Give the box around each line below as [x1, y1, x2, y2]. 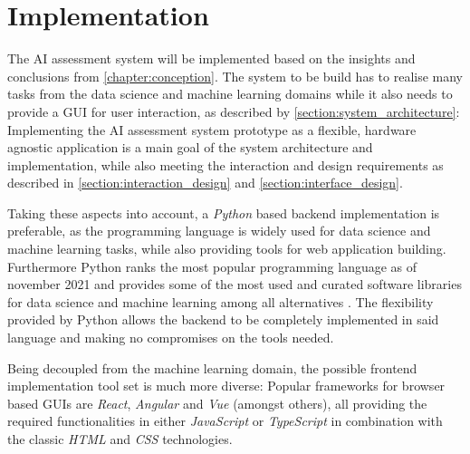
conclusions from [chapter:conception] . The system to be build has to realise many [7, 66, 464, 85]
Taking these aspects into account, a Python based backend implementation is [7, 203, 440, 222]
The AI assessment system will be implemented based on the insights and [7, 49, 416, 68]
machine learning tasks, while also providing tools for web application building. [7, 239, 446, 258]
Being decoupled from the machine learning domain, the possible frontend [7, 358, 417, 377]
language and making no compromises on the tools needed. [7, 328, 334, 347]
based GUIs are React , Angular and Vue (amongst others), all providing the [7, 393, 427, 412]
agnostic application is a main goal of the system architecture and [7, 138, 373, 157]
